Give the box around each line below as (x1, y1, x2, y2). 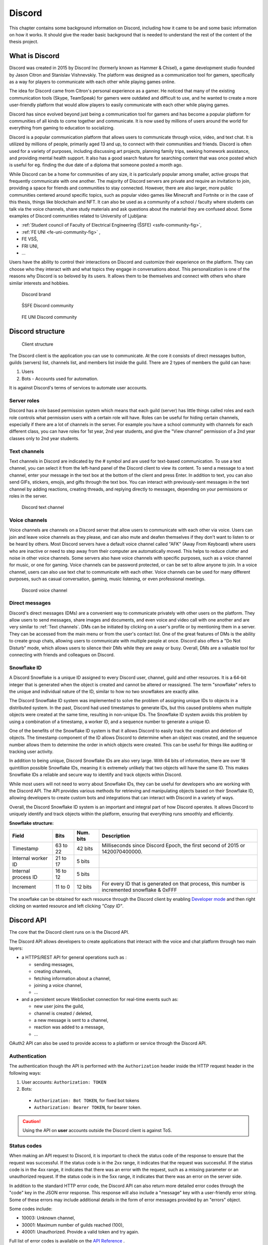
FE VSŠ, (21, 236, 38, 242)
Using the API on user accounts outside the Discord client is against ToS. (22, 1127, 172, 1133)
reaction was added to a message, (34, 1024, 105, 1030)
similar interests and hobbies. (9, 280, 69, 286)
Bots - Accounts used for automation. (21, 375, 99, 381)
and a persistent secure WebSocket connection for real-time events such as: (21, 996, 179, 1002)
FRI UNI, (21, 243, 39, 249)
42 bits (76, 845, 93, 852)
